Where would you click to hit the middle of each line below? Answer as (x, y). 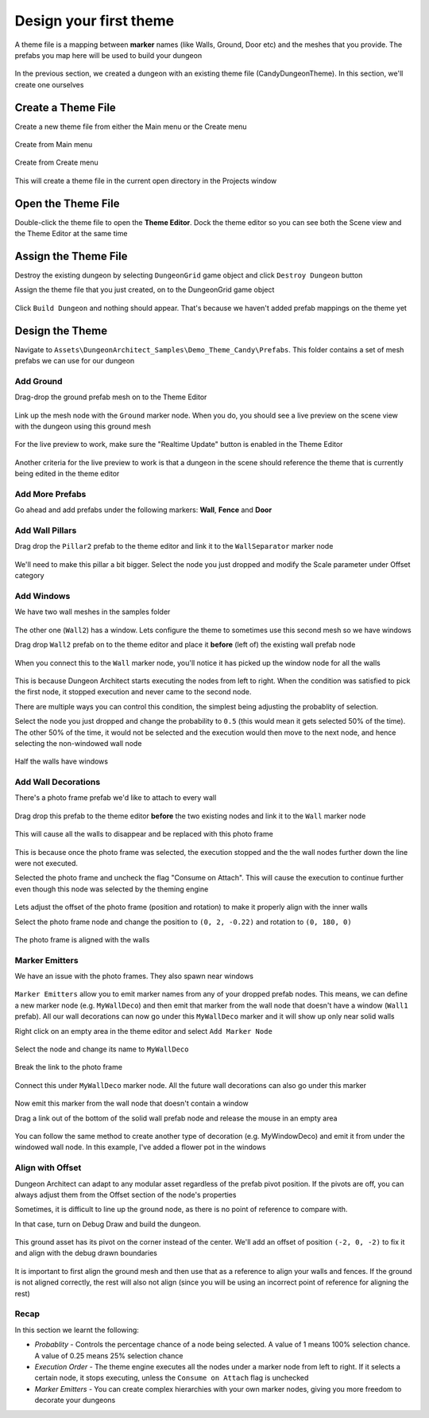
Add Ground (39, 381)
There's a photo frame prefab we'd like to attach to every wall (116, 798)
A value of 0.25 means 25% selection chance (109, 1355)
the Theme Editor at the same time (71, 234)
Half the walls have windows (62, 761)
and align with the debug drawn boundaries (86, 1253)
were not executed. (46, 863)
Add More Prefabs (50, 494)
